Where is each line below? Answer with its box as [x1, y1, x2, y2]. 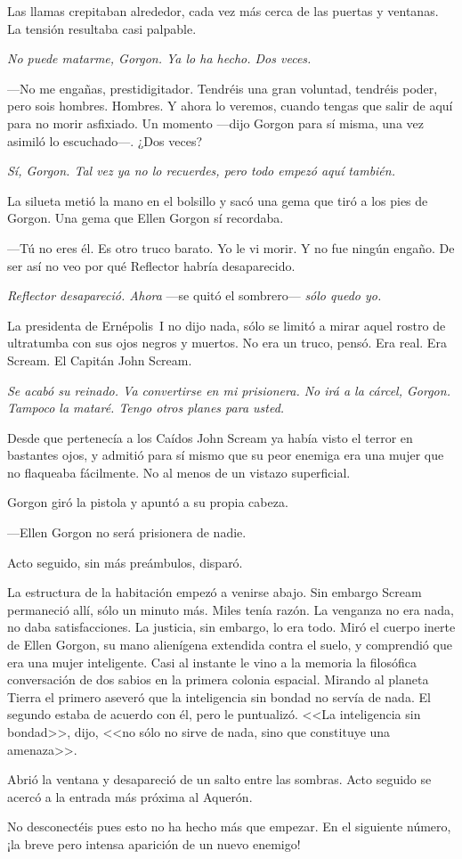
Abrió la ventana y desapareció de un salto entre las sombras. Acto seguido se [7, 770, 432, 789]
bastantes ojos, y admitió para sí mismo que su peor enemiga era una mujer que [7, 446, 444, 464]
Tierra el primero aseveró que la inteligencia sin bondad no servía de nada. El [7, 687, 431, 706]
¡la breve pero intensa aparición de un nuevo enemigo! [7, 834, 301, 853]
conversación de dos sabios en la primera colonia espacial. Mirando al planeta [7, 670, 429, 689]
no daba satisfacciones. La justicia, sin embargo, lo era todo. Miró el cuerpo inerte [7, 618, 456, 636]
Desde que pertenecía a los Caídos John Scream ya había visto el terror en [7, 428, 413, 446]
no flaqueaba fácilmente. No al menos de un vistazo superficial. [7, 462, 351, 481]
